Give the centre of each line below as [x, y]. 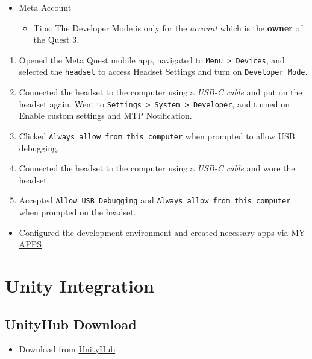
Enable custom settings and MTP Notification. [105, 116]
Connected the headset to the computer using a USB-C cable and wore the [157, 168]
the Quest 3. [56, 40]
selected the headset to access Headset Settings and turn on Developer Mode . [163, 71]
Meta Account [45, 7]
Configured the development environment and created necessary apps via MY [162, 232]
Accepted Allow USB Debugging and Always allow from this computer [155, 200]
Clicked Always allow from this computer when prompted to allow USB [157, 135]
